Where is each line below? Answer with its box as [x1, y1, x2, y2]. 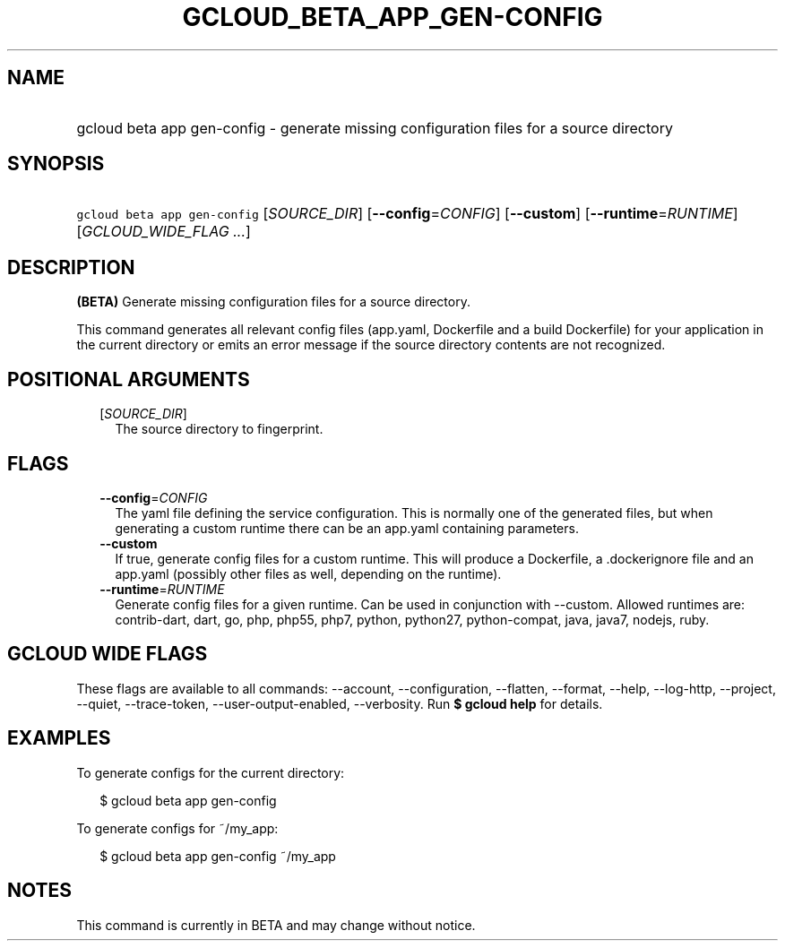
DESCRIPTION [7, 255, 135, 279]
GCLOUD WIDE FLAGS [7, 642, 208, 666]
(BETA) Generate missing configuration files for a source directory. [76, 294, 470, 310]
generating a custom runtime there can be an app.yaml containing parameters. [115, 520, 579, 536]
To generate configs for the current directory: [76, 764, 345, 780]
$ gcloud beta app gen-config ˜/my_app [99, 848, 336, 864]
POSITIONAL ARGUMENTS [7, 367, 250, 391]
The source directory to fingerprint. [115, 421, 323, 437]
